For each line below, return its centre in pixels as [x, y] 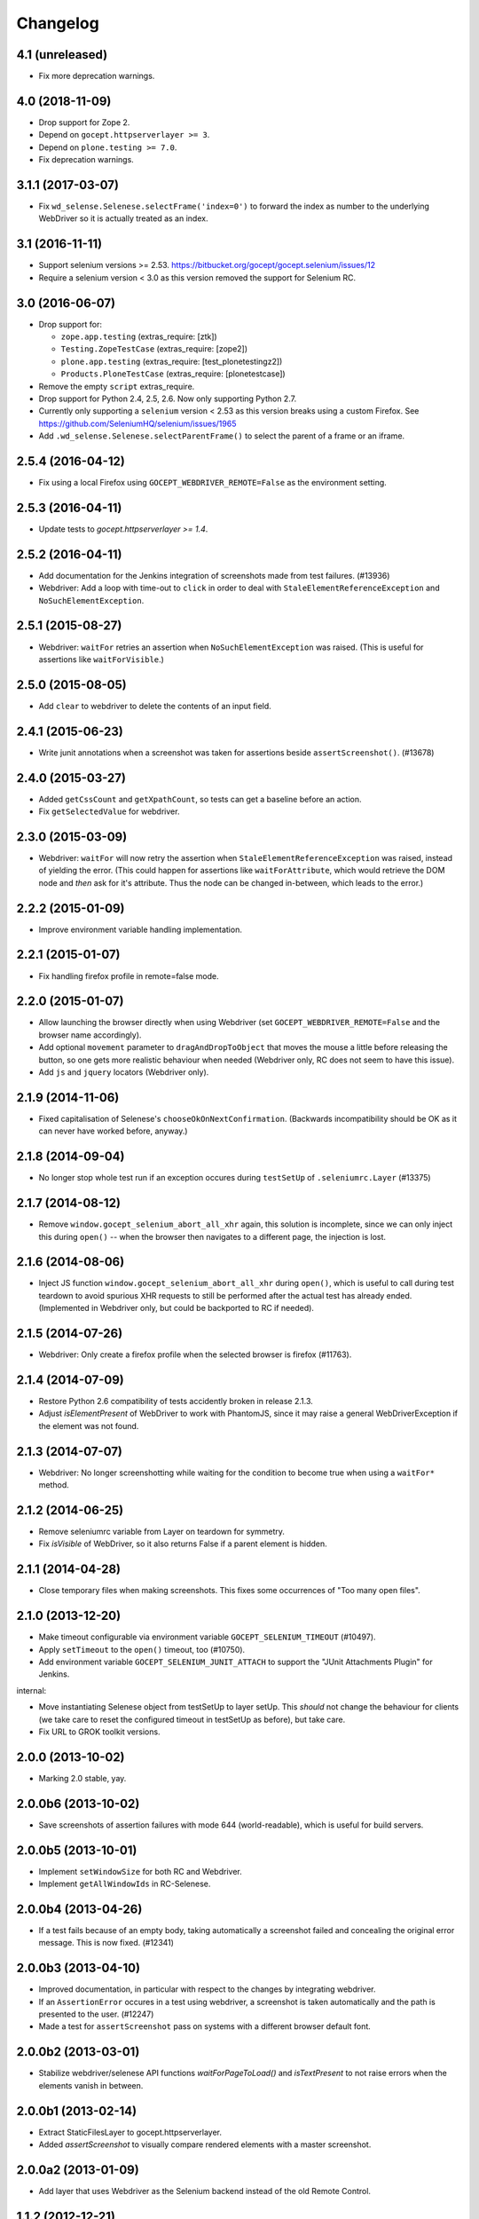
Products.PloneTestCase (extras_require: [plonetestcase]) [173, 374]
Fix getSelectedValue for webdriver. [109, 811]
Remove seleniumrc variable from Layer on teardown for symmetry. [162, 1532]
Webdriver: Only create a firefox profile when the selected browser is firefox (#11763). [195, 1354]
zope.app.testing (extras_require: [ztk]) [139, 336]
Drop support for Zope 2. [84, 122]
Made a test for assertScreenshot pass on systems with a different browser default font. [205, 2026]
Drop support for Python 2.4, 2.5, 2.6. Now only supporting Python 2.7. [168, 399]
